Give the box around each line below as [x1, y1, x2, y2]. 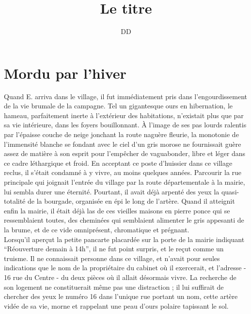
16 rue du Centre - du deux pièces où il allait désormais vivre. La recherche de [4, 272, 236, 282]
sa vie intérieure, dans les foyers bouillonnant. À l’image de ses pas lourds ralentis [4, 120, 247, 130]
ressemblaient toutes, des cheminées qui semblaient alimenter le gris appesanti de [4, 215, 244, 225]
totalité [4, 196, 26, 206]
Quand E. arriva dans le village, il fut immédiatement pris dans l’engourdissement [4, 91, 248, 101]
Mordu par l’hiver [4, 63, 126, 83]
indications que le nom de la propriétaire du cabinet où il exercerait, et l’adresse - [4, 262, 246, 273]
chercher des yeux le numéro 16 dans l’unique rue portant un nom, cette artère [4, 291, 238, 301]
